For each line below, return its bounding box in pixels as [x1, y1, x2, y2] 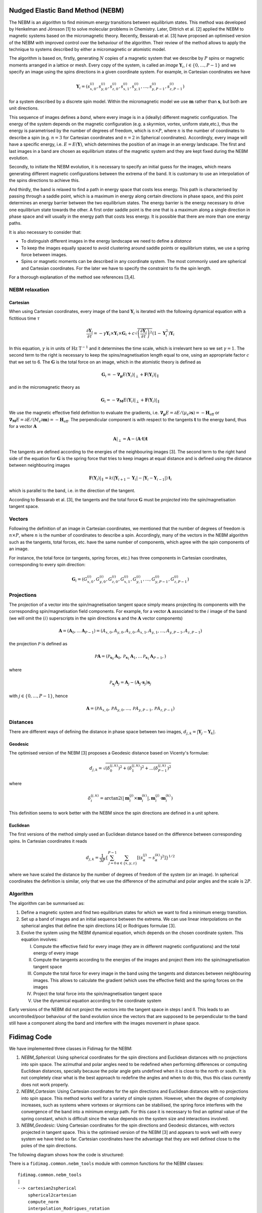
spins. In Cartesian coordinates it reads [9, 838, 87, 844]
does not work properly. [21, 1082, 69, 1087]
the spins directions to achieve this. [9, 178, 80, 183]
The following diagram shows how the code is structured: [9, 1151, 124, 1157]
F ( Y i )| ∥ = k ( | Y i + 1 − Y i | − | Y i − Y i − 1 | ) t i [89, 475, 172, 482]
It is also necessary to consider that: [9, 229, 82, 235]
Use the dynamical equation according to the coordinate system [33, 998, 162, 1003]
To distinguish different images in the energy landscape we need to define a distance [21, 238, 192, 244]
